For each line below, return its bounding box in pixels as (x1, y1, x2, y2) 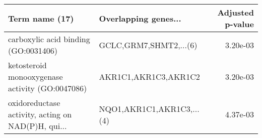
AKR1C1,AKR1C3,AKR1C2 (99, 71, 200, 82)
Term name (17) (8, 12, 74, 24)
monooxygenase (8, 71, 63, 82)
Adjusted (217, 7, 254, 18)
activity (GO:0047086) (8, 82, 87, 94)
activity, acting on (8, 108, 72, 120)
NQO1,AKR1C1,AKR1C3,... (99, 102, 200, 114)
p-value (225, 18, 254, 30)
